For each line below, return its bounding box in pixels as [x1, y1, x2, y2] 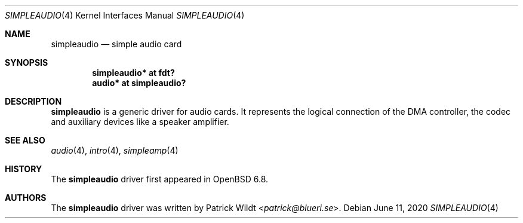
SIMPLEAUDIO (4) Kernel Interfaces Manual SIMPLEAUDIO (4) [5, 10, 245, 20]
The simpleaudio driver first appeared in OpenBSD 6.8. [51, 174, 269, 184]
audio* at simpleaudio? [92, 78, 186, 88]
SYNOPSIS [5, 57, 48, 68]
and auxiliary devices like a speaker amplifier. [51, 117, 229, 127]
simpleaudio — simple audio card [51, 39, 182, 49]
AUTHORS [5, 193, 47, 203]
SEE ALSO [5, 135, 45, 145]
